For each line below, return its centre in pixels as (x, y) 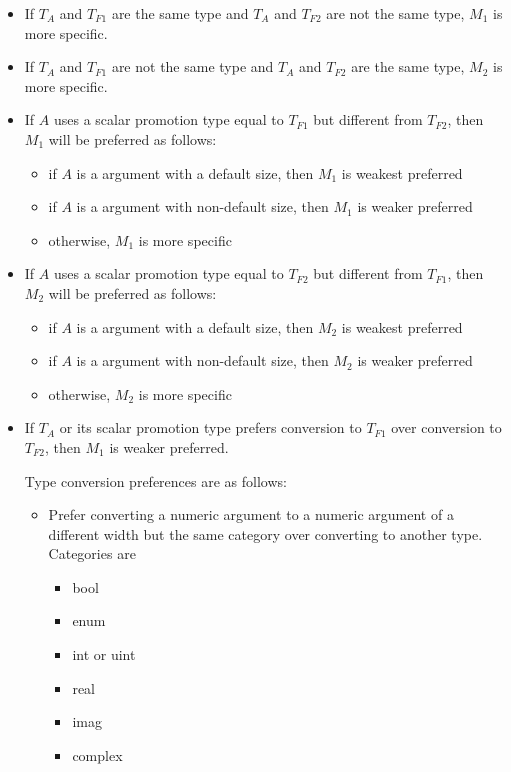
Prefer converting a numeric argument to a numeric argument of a (251, 514)
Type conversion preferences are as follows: (155, 480)
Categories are (92, 553)
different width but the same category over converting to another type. (265, 533)
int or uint (104, 654)
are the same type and (180, 13)
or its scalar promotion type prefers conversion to (210, 427)
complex (97, 754)
